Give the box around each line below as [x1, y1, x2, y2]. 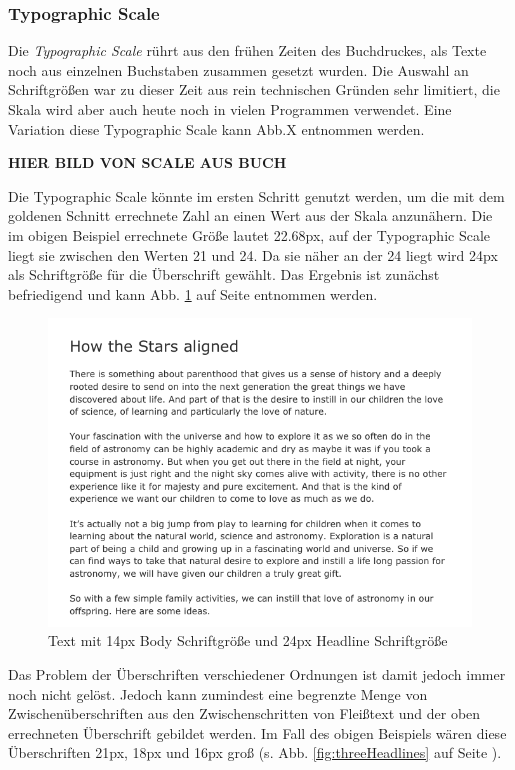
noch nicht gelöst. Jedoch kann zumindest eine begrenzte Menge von [8, 683, 428, 704]
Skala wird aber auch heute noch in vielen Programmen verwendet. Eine [8, 99, 452, 119]
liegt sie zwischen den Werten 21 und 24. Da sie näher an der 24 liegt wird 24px [8, 244, 498, 265]
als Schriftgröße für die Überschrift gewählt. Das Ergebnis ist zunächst [8, 264, 440, 285]
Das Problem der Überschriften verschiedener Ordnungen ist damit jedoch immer [8, 664, 506, 684]
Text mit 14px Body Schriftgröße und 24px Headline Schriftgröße [48, 630, 448, 651]
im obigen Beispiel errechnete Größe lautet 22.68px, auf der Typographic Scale [8, 224, 491, 245]
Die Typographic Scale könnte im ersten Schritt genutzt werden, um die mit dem [8, 185, 505, 206]
